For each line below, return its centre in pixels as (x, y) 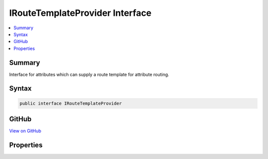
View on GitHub (25, 131)
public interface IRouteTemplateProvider (71, 103)
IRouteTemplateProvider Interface (80, 13)
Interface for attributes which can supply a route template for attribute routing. (89, 74)
